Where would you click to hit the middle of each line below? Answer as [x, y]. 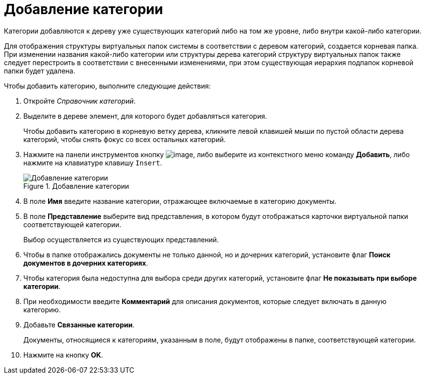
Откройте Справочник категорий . [80, 101]
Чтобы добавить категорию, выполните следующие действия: [107, 86]
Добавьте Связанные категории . [79, 324]
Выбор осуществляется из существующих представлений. [121, 239]
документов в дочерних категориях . [86, 263]
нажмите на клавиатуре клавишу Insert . [93, 162]
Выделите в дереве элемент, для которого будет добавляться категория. [145, 116]
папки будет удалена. [40, 71]
